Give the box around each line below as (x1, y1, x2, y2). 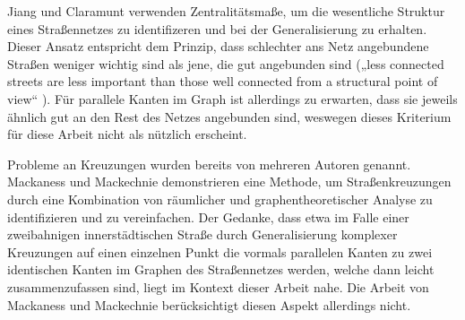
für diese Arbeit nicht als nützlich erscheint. (7, 125, 247, 143)
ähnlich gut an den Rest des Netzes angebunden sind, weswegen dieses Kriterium (7, 107, 452, 125)
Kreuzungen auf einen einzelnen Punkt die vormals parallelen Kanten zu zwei (7, 242, 433, 261)
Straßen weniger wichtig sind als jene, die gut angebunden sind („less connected (7, 54, 444, 73)
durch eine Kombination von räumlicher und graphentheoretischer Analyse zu (7, 189, 433, 208)
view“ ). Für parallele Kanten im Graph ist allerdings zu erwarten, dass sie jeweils (7, 89, 458, 108)
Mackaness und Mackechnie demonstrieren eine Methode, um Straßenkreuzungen (7, 172, 452, 191)
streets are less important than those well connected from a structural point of (7, 72, 438, 91)
